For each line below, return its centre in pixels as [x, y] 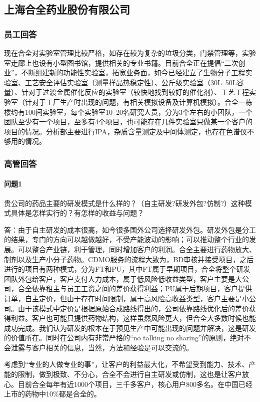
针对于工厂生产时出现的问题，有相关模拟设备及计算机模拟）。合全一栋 [138, 102]
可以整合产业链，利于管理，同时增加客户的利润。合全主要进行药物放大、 [137, 249]
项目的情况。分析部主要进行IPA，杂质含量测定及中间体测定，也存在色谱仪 [125, 131]
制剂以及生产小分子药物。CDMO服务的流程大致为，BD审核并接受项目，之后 [129, 259]
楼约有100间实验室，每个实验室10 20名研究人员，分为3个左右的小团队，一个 [128, 112]
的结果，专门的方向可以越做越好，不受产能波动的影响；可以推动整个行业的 [126, 239]
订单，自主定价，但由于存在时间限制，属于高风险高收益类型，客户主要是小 [126, 298]
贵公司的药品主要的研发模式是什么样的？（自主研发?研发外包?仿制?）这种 [124, 203]
